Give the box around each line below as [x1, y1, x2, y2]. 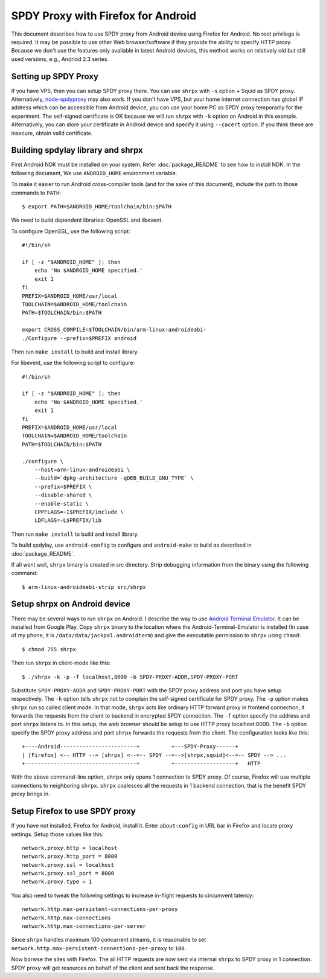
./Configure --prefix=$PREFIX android [22, 335, 137, 341]
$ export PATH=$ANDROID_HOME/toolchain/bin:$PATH [22, 203, 172, 210]
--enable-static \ [34, 500, 89, 507]
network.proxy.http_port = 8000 [22, 853, 118, 860]
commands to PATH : [11, 189, 62, 196]
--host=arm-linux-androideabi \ [34, 466, 130, 473]
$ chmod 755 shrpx [22, 646, 77, 652]
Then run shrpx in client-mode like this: [11, 659, 111, 667]
